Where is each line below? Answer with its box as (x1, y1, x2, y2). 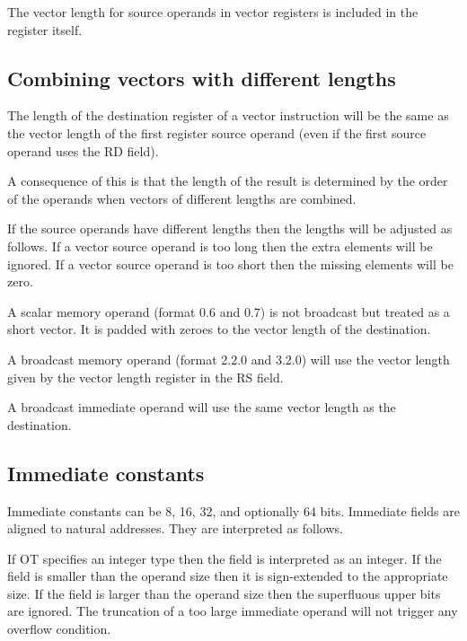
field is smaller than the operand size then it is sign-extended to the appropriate (7, 566, 448, 585)
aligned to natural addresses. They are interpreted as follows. (7, 519, 343, 538)
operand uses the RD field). (7, 141, 159, 160)
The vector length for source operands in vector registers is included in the (7, 3, 419, 21)
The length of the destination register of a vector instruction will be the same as (7, 106, 449, 125)
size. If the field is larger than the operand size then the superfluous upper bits (7, 584, 441, 602)
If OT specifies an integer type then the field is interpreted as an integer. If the (7, 549, 442, 567)
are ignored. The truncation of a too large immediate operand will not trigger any (7, 601, 458, 620)
